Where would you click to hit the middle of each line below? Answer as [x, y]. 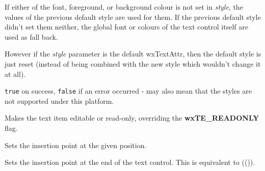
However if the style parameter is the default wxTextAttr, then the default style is [133, 54]
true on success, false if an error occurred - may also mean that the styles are [128, 91]
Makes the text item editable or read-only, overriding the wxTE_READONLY [132, 118]
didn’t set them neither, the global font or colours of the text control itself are [126, 27]
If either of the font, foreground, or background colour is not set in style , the [124, 7]
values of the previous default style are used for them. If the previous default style [133, 17]
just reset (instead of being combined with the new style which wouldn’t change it [133, 63]
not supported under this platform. [59, 101]
